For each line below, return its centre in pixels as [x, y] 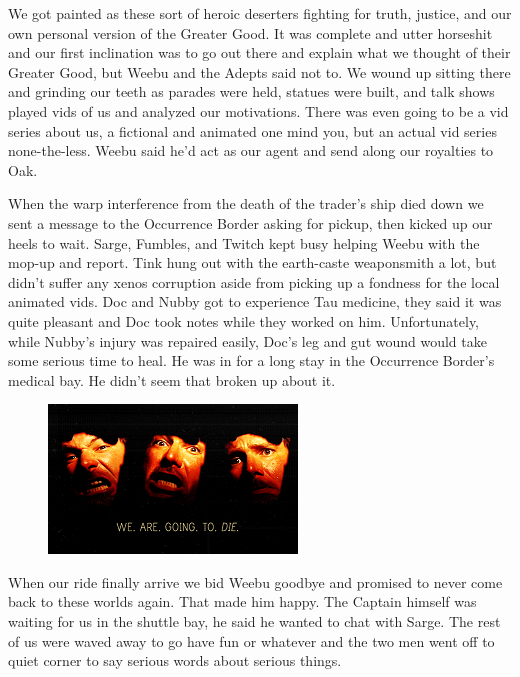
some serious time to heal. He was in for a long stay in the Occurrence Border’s [251, 360]
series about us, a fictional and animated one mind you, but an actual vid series [252, 130]
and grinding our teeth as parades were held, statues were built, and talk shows [251, 91]
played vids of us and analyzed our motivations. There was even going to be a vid [258, 110]
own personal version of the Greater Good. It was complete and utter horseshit [250, 32]
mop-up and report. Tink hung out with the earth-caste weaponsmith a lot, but [252, 262]
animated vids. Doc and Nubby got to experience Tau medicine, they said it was [255, 301]
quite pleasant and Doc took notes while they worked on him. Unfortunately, [244, 320]
